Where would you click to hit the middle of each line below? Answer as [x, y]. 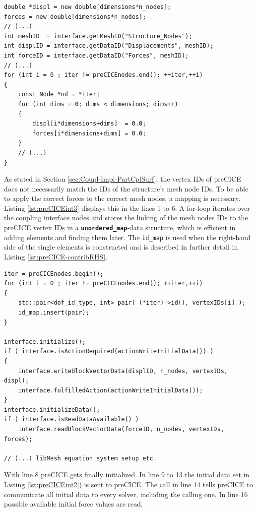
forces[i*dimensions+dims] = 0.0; [89, 133]
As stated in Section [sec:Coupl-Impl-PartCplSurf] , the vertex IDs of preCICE [123, 179]
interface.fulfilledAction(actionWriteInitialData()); [110, 390]
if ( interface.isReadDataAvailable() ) [72, 419]
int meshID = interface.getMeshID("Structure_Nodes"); [98, 36]
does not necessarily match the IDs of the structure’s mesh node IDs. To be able [126, 188]
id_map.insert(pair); [54, 312]
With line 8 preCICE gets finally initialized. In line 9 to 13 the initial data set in [127, 475]
